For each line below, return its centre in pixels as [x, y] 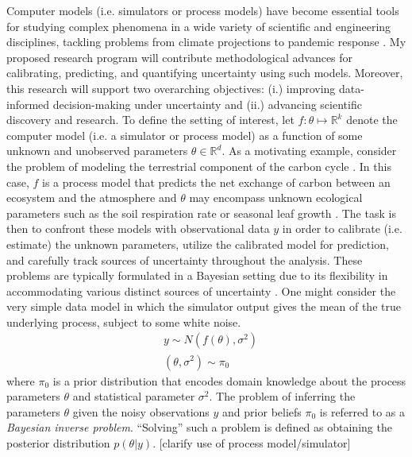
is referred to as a [362, 411]
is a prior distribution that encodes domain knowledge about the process [229, 380]
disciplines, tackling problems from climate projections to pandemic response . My [206, 42]
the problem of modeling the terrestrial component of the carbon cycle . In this [199, 166]
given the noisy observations [141, 411]
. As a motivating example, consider [309, 151]
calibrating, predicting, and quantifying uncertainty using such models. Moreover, [205, 73]
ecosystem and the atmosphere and [92, 198]
